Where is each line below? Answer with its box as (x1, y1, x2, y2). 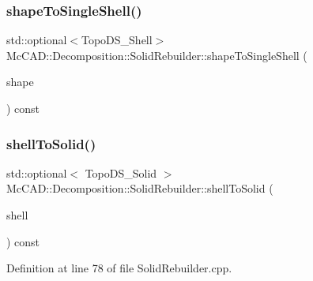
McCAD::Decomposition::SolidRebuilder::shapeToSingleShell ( (6, 47, 307, 63)
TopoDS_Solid (85, 164, 157, 181)
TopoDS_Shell (81, 32, 153, 48)
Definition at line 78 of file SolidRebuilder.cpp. (6, 260, 232, 276)
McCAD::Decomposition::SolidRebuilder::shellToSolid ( (6, 180, 273, 197)
